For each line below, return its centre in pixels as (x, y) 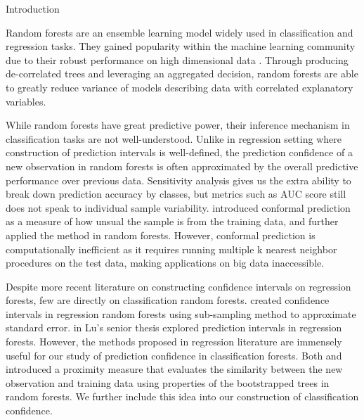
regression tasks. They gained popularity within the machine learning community (181, 46)
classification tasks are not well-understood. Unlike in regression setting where (174, 138)
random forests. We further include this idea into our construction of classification (182, 396)
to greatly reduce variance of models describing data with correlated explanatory (180, 87)
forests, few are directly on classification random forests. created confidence (168, 300)
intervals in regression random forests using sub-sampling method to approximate (181, 313)
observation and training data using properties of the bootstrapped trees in (168, 382)
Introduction (33, 8)
